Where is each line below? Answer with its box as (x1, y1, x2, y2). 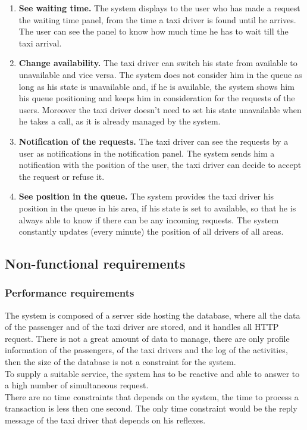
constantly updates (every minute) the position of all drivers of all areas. (18, 225, 284, 238)
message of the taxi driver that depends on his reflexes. (5, 414, 206, 426)
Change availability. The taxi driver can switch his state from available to (18, 57, 297, 69)
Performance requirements (5, 285, 134, 300)
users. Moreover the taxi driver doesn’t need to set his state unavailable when (18, 103, 302, 116)
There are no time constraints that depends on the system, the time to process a (5, 390, 299, 403)
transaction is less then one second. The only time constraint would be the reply (5, 402, 297, 415)
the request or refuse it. (18, 170, 105, 182)
